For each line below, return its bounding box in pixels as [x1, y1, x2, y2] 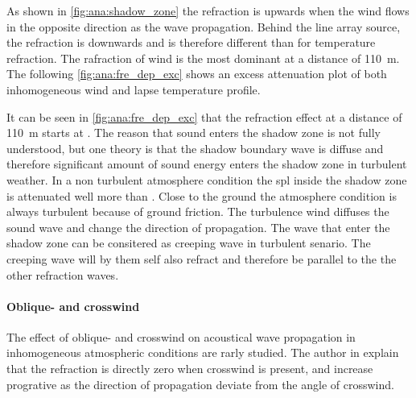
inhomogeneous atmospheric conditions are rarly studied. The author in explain [6, 344, 399, 361]
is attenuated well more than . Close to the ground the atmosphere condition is [6, 187, 397, 204]
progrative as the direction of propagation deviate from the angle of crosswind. [6, 375, 394, 392]
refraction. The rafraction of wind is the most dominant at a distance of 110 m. [6, 49, 400, 66]
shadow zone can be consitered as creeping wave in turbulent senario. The [6, 234, 371, 251]
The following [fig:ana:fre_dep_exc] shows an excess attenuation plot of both [6, 65, 387, 82]
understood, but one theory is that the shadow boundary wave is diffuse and [6, 139, 384, 156]
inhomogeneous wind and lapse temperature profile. [6, 81, 261, 97]
